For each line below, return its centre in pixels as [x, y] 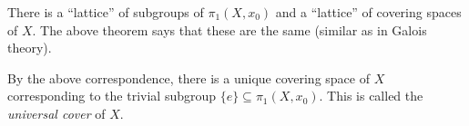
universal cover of [56, 113]
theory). [30, 48]
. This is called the [371, 96]
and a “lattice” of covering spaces [368, 12]
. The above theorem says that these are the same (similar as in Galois [229, 29]
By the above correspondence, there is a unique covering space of [189, 78]
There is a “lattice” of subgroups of [106, 12]
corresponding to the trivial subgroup [112, 96]
